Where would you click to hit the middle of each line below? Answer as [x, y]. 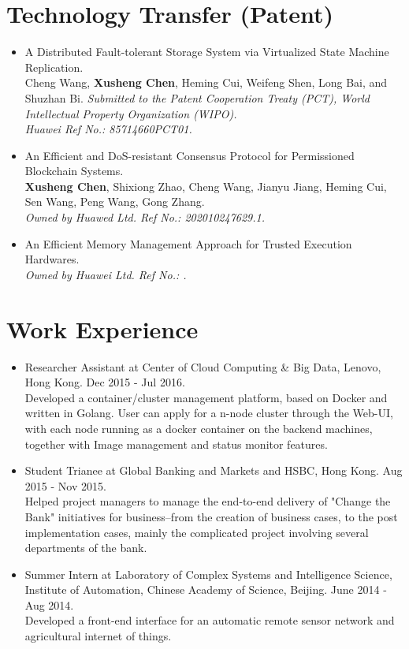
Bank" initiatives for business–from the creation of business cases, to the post [211, 516]
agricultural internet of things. [98, 636]
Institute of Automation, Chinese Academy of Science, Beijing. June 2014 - [206, 589]
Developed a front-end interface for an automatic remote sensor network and [210, 620]
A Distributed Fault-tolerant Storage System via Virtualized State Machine [207, 52]
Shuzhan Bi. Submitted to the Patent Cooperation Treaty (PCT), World [197, 97]
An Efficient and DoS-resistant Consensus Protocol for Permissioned [190, 155]
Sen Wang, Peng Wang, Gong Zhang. [115, 201]
